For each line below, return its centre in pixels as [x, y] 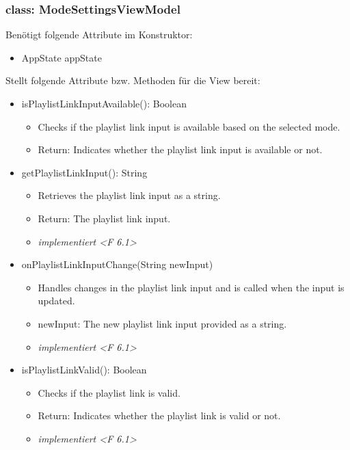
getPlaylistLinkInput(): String [84, 172]
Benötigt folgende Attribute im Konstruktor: [99, 35]
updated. [56, 301]
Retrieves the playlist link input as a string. [129, 195]
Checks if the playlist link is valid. [109, 392]
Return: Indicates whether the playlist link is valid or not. [159, 415]
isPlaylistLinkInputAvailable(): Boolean [104, 103]
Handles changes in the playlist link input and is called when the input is [191, 287]
